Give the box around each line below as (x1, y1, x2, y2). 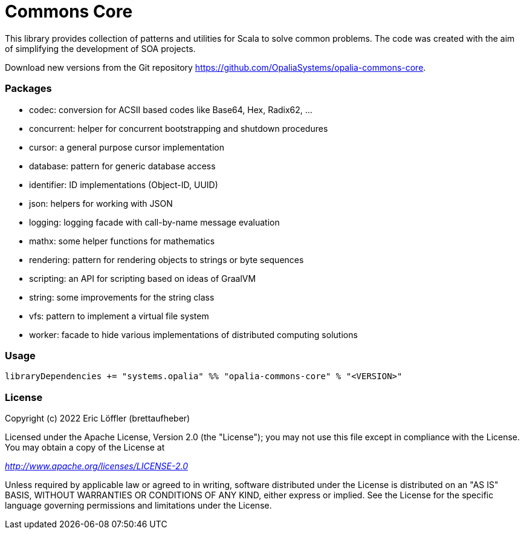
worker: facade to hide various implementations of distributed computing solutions (29, 329, 358, 340)
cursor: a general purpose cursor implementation (29, 142, 224, 152)
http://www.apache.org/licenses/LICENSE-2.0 (5, 461, 189, 471)
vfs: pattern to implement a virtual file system (29, 310, 209, 321)
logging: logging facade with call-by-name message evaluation (29, 217, 280, 227)
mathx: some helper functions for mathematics (29, 235, 215, 246)
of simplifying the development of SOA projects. (5, 43, 196, 54)
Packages (5, 82, 52, 95)
